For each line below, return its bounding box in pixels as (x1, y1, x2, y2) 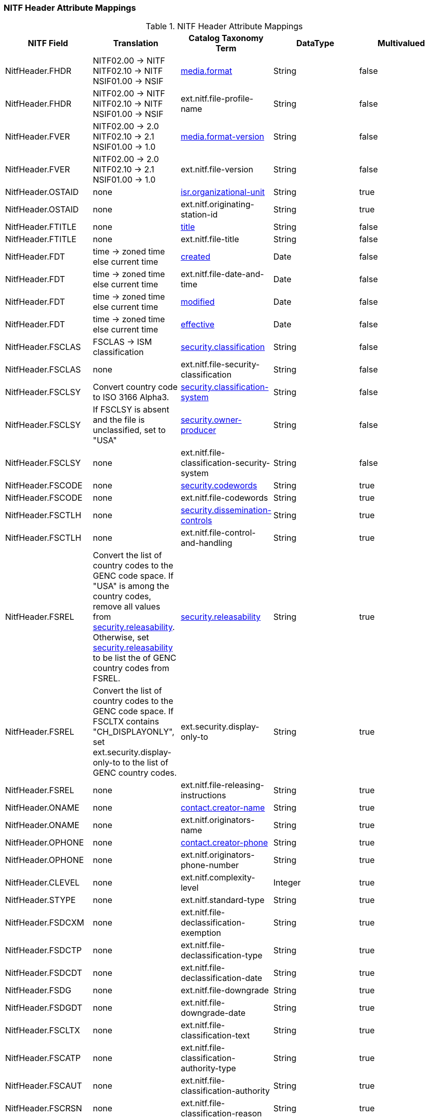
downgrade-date (181, 1008, 246, 1018)
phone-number (181, 860, 239, 871)
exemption (181, 928, 221, 938)
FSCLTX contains (92, 716, 159, 727)
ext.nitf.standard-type (181, 895, 265, 906)
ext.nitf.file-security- (181, 359, 260, 370)
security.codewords (181, 480, 257, 491)
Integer (273, 877, 301, 888)
